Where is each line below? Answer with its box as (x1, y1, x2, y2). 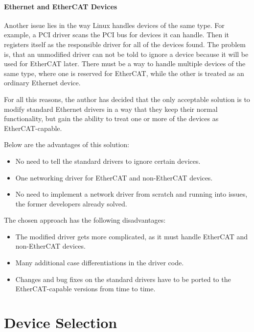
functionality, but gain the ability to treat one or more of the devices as (4, 113, 219, 124)
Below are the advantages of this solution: (4, 139, 129, 150)
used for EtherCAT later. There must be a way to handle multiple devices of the (4, 58, 246, 69)
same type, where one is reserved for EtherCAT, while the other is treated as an (4, 68, 244, 78)
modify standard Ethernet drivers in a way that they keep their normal (4, 103, 218, 114)
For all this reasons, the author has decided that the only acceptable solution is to (4, 94, 250, 104)
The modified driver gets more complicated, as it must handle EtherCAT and (15, 231, 248, 241)
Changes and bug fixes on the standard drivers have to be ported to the (15, 274, 231, 284)
